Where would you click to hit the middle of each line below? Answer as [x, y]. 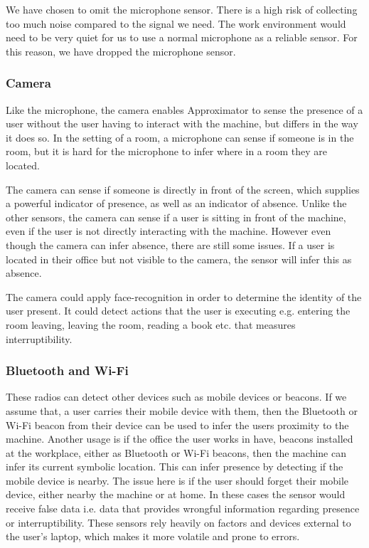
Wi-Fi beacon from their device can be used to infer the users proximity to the [177, 425]
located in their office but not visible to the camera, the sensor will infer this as [179, 259]
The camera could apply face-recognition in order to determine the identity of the [184, 296]
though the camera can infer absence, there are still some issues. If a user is [170, 244]
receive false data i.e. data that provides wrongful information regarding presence [183, 509]
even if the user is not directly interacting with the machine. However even [169, 231]
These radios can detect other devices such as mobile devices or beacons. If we [176, 397]
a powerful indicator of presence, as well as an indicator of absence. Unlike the [176, 203]
